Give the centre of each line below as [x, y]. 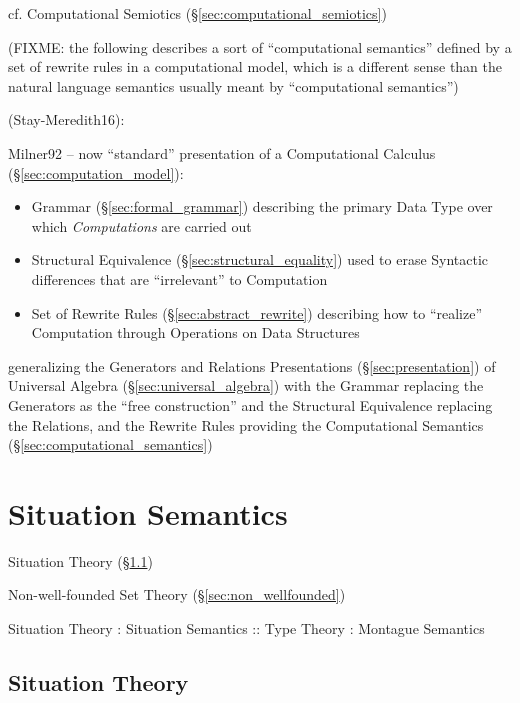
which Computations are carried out [141, 225]
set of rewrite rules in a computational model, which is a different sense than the [255, 66]
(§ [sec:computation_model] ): [96, 172]
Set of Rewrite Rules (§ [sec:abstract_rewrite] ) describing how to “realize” [257, 312]
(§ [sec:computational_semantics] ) [110, 444]
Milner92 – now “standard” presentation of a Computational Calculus [222, 152]
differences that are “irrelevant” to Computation [179, 278]
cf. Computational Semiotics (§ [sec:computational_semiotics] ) [197, 13]
